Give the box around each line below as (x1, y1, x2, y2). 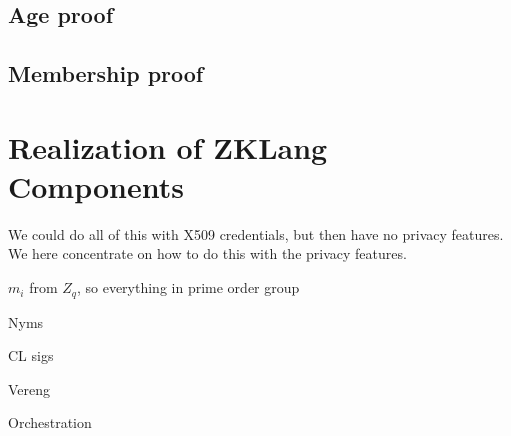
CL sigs (8, 345, 54, 366)
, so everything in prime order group (76, 277, 300, 298)
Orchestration (8, 412, 92, 433)
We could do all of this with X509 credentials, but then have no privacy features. (8, 223, 504, 244)
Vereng (8, 378, 51, 399)
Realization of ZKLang (8, 126, 328, 167)
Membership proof (8, 58, 204, 89)
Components (8, 165, 184, 206)
